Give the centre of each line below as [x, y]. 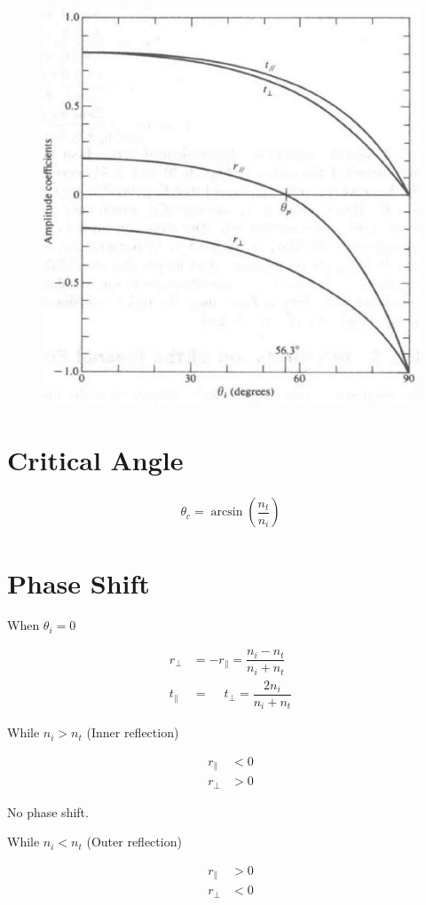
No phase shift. [48, 811]
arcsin [227, 512]
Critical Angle [95, 460]
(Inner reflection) [133, 732]
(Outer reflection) [134, 842]
